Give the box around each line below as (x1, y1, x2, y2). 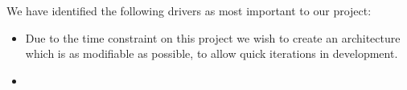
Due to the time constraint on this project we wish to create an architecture (25, 29, 401, 46)
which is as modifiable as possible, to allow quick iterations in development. (25, 45, 398, 62)
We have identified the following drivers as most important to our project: (6, 2, 372, 18)
